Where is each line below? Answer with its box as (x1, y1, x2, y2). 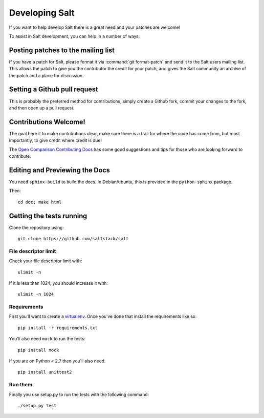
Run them (9, 381, 33, 388)
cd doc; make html (18, 199, 62, 205)
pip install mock (18, 347, 59, 353)
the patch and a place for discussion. (9, 72, 84, 78)
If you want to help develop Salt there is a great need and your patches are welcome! (9, 24, 180, 30)
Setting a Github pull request (9, 85, 98, 94)
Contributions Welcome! (9, 118, 86, 126)
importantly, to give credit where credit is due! (9, 137, 102, 144)
